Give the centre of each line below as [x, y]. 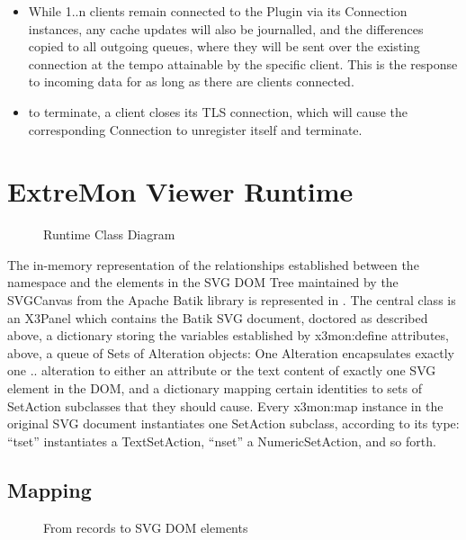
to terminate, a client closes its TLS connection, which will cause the [218, 111]
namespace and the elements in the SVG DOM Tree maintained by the [203, 282]
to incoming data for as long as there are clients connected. [191, 81]
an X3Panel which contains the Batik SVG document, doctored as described [218, 317]
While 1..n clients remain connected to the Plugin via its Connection [218, 11]
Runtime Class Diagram [109, 234]
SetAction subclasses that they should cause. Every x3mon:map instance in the [225, 405]
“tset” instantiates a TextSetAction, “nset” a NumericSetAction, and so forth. [222, 441]
